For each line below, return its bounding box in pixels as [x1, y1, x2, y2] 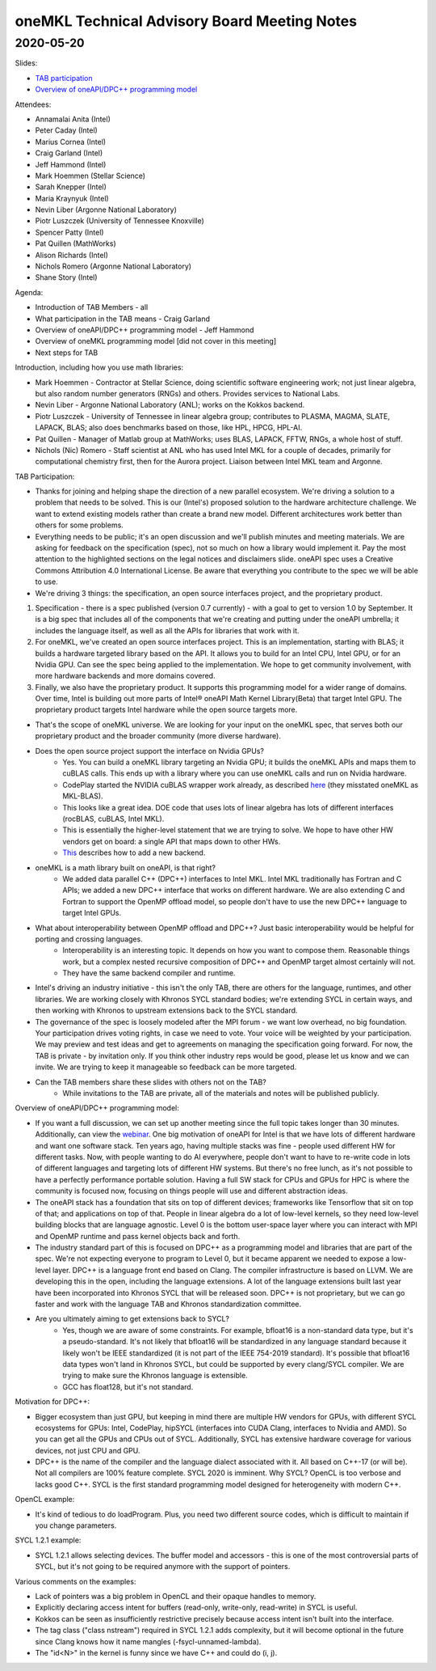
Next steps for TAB [35, 348, 99, 357]
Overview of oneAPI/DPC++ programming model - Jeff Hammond [35, 324, 254, 335]
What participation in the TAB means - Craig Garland [35, 314, 210, 324]
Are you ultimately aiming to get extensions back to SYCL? [35, 1314, 230, 1324]
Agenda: [15, 287, 44, 297]
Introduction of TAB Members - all [35, 302, 149, 312]
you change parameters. [35, 1521, 117, 1530]
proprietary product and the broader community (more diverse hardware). [35, 731, 282, 741]
